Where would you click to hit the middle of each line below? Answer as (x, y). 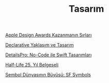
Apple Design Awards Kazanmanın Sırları (49, 35)
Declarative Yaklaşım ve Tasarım (40, 45)
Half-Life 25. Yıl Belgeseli (32, 65)
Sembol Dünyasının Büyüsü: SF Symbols (48, 75)
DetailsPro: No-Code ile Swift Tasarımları (49, 55)
